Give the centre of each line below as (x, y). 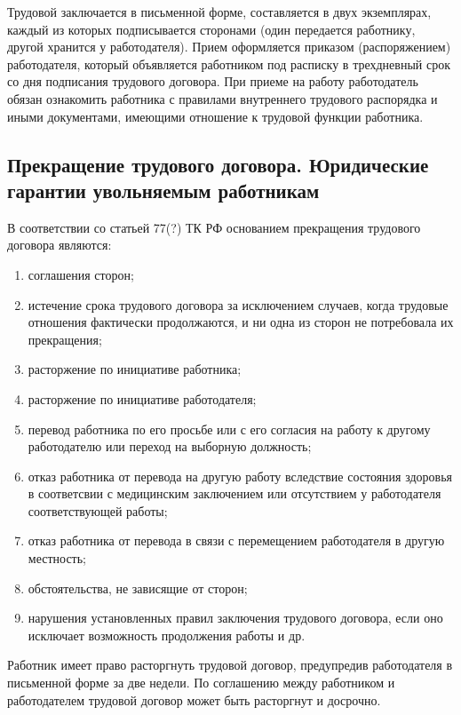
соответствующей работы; (98, 510)
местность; (57, 558)
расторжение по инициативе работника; (135, 369)
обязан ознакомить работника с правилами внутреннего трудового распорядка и (223, 98)
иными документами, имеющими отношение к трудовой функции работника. (215, 116)
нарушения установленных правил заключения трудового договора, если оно (235, 618)
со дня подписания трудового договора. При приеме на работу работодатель (213, 81)
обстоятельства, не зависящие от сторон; (138, 588)
